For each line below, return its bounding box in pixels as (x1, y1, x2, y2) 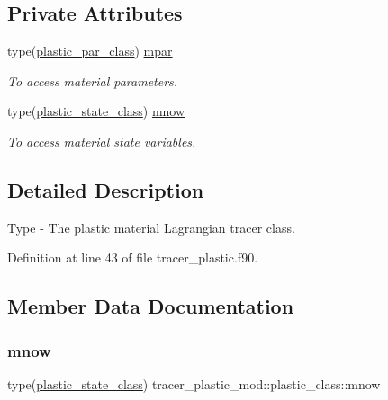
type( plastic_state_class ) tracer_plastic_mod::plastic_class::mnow (7, 374, 381, 393)
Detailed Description (7, 175, 204, 203)
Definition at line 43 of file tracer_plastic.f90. (7, 248, 258, 267)
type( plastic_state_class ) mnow (7, 102, 185, 120)
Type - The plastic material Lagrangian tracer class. (7, 218, 295, 236)
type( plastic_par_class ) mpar (7, 41, 173, 60)
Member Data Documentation (7, 292, 294, 320)
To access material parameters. (7, 71, 178, 90)
